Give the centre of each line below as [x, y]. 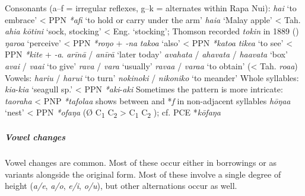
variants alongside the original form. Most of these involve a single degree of [143, 174]
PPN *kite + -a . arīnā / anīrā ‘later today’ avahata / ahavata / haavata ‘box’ [146, 54]
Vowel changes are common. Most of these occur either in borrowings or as [141, 163]
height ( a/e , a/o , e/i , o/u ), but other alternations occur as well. [121, 186]
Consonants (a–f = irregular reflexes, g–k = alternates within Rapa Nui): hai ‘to [151, 8]
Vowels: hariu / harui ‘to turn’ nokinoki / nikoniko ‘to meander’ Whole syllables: [152, 77]
